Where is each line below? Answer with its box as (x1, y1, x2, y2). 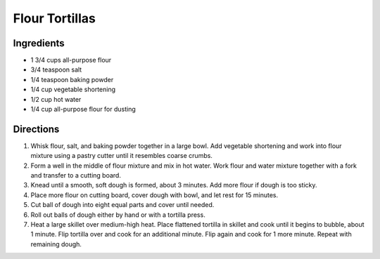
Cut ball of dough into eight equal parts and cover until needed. (30, 201, 215, 209)
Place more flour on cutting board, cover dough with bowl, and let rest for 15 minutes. (30, 190, 278, 199)
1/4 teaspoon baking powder (30, 75, 114, 84)
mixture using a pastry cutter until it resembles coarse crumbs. (30, 152, 213, 160)
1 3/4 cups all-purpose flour (30, 56, 112, 65)
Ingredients (13, 37, 65, 49)
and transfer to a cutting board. (30, 171, 121, 180)
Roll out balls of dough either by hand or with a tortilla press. (30, 211, 205, 219)
